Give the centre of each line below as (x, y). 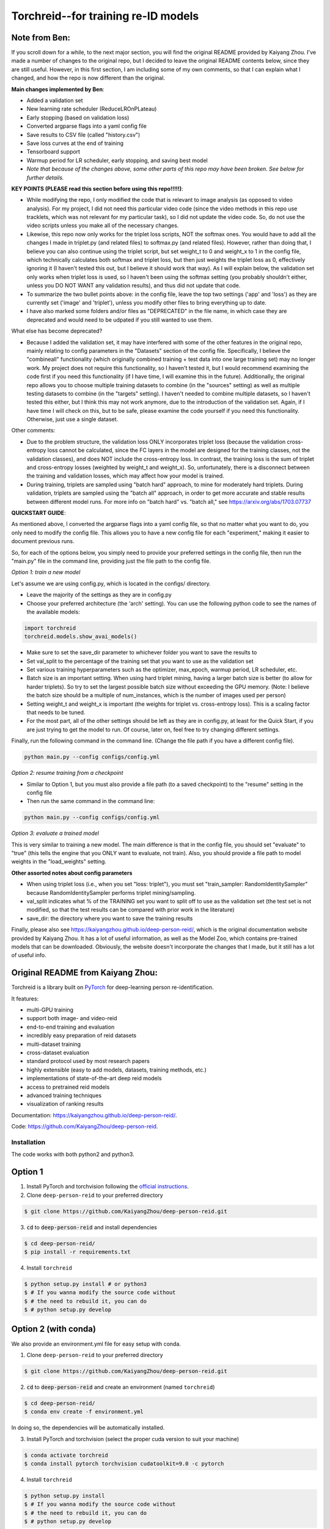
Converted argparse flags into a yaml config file (86, 126)
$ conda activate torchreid (66, 1455)
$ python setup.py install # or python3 (85, 1284)
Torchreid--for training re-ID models (105, 16)
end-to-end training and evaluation (71, 1027)
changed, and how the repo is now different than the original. (88, 78)
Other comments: (33, 431)
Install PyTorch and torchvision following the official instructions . (108, 1187)
